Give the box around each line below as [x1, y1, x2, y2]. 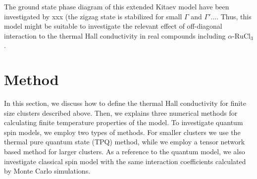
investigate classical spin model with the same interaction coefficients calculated [4, 156, 246, 166]
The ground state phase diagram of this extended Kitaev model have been [4, 1, 229, 11]
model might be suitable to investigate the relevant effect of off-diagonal [4, 21, 222, 31]
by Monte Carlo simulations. [4, 166, 91, 176]
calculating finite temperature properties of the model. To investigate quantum [4, 117, 243, 128]
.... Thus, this [210, 11, 252, 21]
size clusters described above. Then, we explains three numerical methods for [4, 107, 238, 118]
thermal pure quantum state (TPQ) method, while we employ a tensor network [4, 136, 245, 147]
